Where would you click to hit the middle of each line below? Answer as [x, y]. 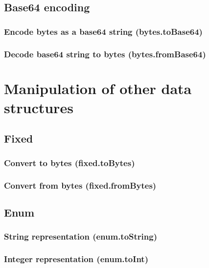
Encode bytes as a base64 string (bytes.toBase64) [103, 31]
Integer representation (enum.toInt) [76, 259]
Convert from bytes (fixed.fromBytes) [80, 185]
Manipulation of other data [98, 88]
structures [39, 107]
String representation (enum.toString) [81, 236]
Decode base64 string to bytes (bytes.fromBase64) [105, 54]
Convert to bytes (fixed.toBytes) [70, 162]
